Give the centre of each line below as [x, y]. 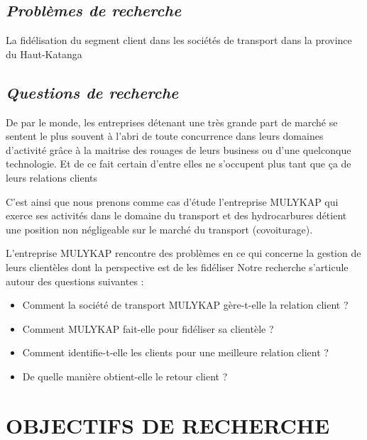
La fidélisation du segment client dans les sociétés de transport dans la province [179, 40]
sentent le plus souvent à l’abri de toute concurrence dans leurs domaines [165, 136]
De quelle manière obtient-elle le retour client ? [125, 376]
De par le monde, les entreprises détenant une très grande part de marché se [172, 122]
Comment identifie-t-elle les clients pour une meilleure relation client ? [175, 352]
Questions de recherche [92, 92]
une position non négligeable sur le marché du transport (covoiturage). [159, 229]
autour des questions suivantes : [75, 281]
